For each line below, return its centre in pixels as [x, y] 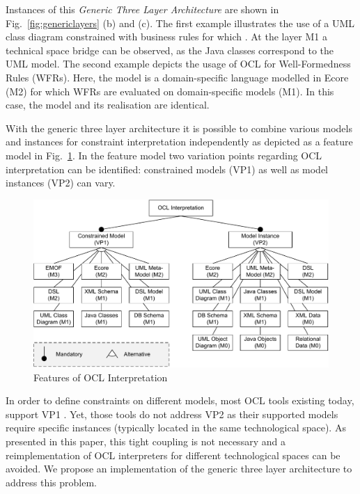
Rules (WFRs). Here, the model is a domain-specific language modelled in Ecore [177, 77]
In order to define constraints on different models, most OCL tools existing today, [180, 400]
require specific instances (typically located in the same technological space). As [176, 428]
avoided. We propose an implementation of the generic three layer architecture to [179, 469]
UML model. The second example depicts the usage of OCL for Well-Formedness [178, 64]
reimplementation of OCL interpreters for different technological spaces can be [173, 455]
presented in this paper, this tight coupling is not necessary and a [146, 441]
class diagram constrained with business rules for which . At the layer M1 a [166, 37]
